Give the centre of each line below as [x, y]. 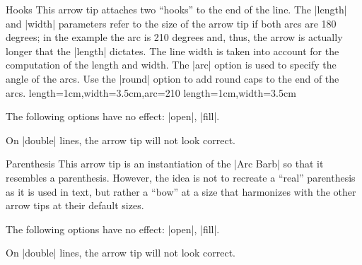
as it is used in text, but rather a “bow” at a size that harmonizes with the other [181, 191]
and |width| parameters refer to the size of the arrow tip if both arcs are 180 [171, 23]
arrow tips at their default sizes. [75, 205]
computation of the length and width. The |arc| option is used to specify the [171, 65]
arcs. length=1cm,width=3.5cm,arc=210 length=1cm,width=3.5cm [151, 92]
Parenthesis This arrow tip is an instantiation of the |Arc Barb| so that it [165, 164]
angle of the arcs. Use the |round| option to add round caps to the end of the [173, 78]
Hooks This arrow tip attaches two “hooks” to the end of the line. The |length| [176, 9]
